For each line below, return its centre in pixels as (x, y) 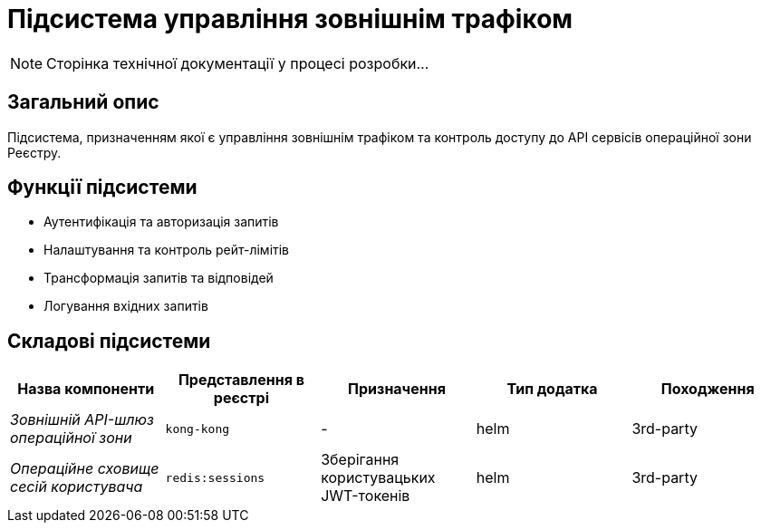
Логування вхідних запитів (126, 306)
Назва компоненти (86, 389)
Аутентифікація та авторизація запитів (161, 222)
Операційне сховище (85, 469)
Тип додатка (552, 389)
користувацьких (378, 478)
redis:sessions (215, 477)
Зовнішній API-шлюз (82, 420)
